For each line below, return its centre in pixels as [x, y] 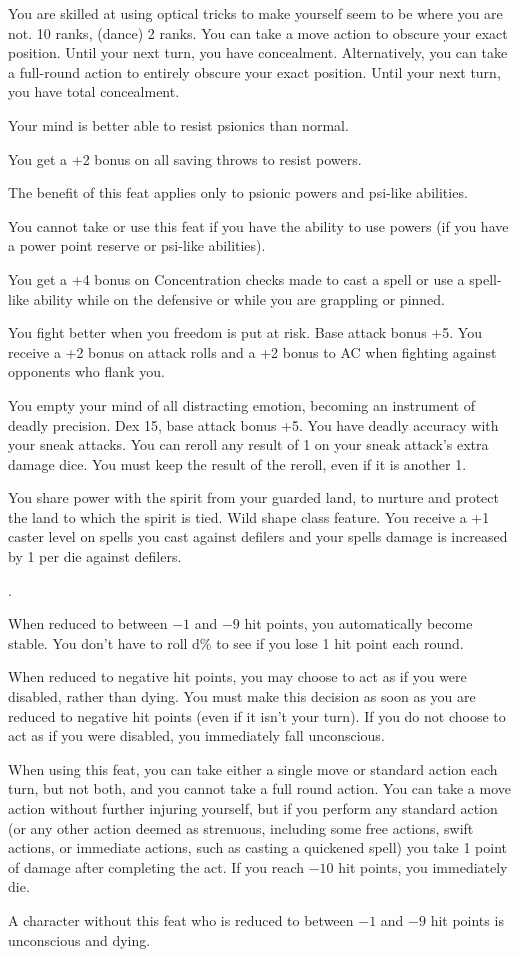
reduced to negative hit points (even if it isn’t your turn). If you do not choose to [257, 715]
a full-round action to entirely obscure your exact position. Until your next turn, [254, 71]
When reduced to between [88, 623]
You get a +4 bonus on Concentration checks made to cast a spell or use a [236, 278]
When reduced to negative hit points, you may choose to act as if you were [237, 676]
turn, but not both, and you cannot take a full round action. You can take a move [259, 788]
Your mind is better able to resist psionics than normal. [178, 124]
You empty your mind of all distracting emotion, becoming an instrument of [241, 404]
